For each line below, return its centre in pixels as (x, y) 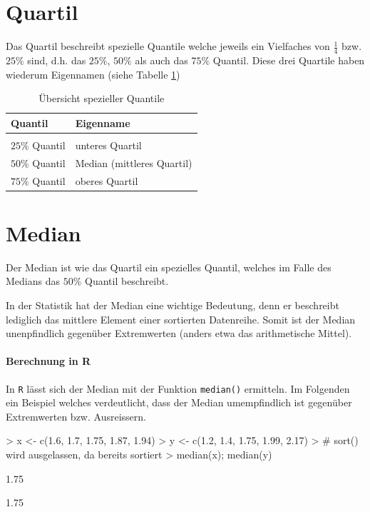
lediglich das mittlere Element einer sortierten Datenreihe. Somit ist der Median (181, 319)
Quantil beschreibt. (127, 281)
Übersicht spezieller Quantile (102, 98)
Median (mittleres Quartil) (134, 162)
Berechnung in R (48, 361)
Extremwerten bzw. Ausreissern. (76, 416)
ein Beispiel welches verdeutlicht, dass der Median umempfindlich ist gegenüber (179, 402)
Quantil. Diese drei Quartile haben (289, 60)
